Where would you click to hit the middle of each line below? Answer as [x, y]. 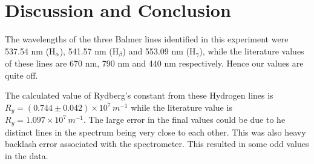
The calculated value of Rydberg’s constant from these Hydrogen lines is [139, 95]
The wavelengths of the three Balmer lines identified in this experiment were [147, 39]
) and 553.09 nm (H [159, 51]
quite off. [21, 75]
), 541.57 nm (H [89, 51]
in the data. [27, 156]
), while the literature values [252, 51]
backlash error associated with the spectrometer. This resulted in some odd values [157, 144]
